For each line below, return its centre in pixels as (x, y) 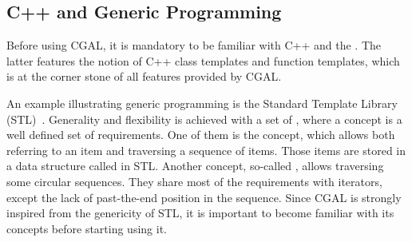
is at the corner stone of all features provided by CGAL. (144, 76)
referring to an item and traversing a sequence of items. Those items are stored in (206, 150)
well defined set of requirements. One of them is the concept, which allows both (201, 135)
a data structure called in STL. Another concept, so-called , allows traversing (195, 166)
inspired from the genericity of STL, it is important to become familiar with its (200, 213)
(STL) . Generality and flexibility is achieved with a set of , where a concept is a (204, 119)
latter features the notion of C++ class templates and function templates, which (203, 60)
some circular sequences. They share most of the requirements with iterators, (194, 181)
